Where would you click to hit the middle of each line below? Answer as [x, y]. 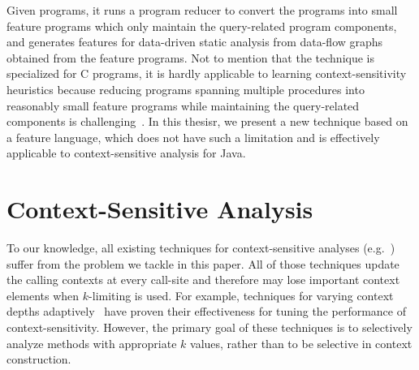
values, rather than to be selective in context [301, 343]
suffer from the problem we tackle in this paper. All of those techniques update [203, 263]
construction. [39, 359]
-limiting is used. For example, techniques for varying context [241, 295]
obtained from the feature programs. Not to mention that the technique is [190, 57]
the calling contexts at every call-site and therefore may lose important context [203, 280]
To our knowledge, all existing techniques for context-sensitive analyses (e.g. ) [201, 248]
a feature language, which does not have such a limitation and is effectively [193, 137]
